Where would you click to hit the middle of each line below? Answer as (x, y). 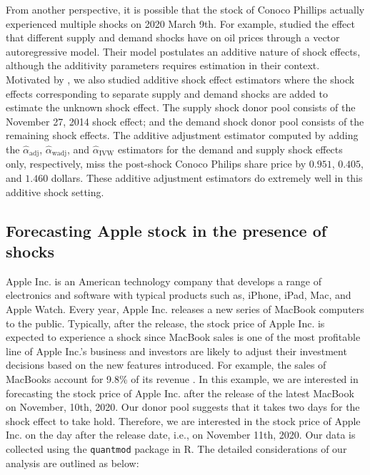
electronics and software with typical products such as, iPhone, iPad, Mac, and (179, 295)
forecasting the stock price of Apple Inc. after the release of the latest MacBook (180, 393)
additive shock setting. (55, 191)
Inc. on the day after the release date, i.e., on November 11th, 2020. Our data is (181, 435)
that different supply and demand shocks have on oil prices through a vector (173, 37)
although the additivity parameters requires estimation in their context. (163, 65)
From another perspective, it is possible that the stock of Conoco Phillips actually (185, 9)
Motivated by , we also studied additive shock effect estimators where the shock (180, 79)
